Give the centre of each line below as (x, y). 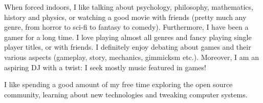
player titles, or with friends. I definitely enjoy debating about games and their (128, 47)
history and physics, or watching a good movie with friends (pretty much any (125, 17)
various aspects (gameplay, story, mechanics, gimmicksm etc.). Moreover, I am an (131, 57)
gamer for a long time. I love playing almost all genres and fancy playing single (128, 37)
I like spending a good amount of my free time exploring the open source (118, 84)
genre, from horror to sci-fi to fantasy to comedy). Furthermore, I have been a (126, 27)
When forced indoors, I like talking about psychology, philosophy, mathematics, (129, 7)
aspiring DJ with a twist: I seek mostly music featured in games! (105, 67)
